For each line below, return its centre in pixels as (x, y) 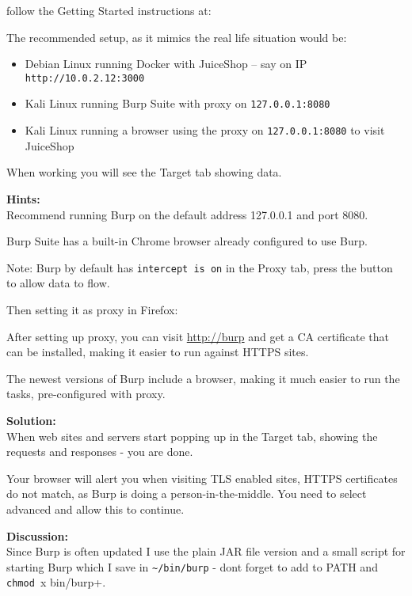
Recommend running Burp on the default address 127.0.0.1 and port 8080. (187, 214)
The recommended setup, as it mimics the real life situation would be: (177, 37)
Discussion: (37, 535)
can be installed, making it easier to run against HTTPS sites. (158, 352)
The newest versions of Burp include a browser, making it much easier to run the (203, 378)
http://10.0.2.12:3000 (85, 78)
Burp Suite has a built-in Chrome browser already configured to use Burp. (187, 241)
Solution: (31, 420)
